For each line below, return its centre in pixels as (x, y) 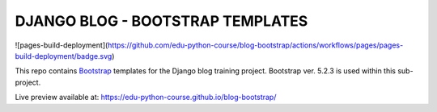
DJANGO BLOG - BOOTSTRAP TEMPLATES (161, 21)
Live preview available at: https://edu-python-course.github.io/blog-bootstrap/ (146, 97)
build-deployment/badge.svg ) (65, 56)
